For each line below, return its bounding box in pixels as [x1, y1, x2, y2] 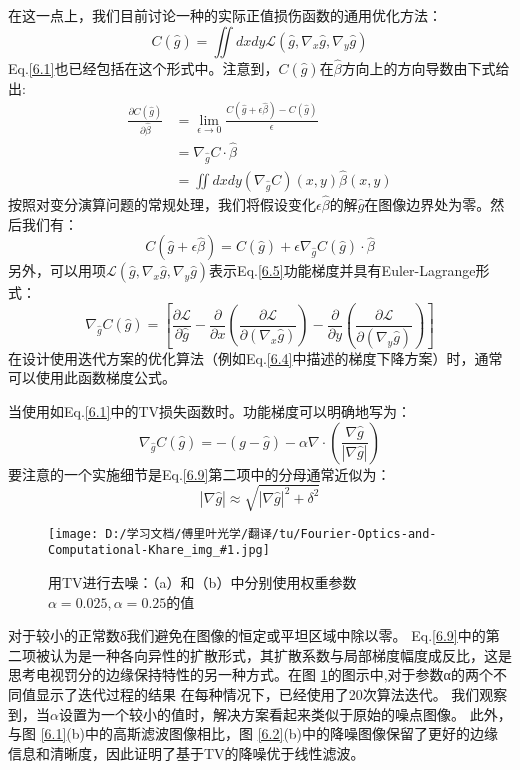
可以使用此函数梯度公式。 [8, 367, 176, 388]
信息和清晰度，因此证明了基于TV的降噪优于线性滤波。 [8, 742, 365, 763]
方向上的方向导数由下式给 [341, 57, 510, 78]
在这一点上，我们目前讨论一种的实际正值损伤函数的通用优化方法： [8, 5, 442, 25]
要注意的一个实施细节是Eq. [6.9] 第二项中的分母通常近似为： [8, 463, 391, 484]
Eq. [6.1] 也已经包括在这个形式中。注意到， [8, 57, 279, 78]
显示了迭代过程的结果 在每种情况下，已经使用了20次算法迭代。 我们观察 [35, 684, 508, 705]
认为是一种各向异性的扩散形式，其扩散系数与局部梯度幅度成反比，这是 [49, 644, 512, 665]
